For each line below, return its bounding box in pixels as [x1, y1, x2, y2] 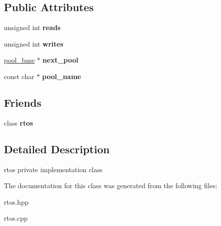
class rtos [4, 117, 33, 128]
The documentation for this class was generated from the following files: [4, 180, 218, 191]
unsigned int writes [4, 38, 63, 48]
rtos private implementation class [4, 164, 103, 174]
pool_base [4, 55, 35, 65]
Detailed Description [4, 141, 110, 156]
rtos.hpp [4, 196, 29, 207]
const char [4, 71, 34, 81]
